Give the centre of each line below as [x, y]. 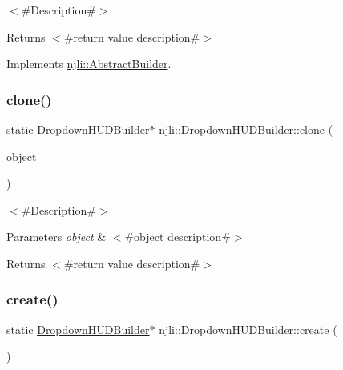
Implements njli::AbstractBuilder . [89, 64]
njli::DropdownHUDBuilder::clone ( [246, 129]
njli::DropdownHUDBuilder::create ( [248, 329]
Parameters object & [56, 237]
